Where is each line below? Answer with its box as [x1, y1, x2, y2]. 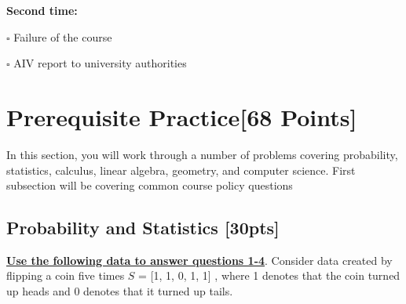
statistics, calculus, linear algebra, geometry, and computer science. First [6, 161, 356, 178]
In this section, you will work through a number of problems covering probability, [6, 146, 398, 162]
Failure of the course [13, 28, 112, 45]
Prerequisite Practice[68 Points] [6, 100, 357, 132]
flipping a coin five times [6, 267, 125, 284]
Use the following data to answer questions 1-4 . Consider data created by [6, 252, 393, 268]
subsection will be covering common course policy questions [6, 177, 293, 194]
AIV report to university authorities [13, 55, 187, 71]
